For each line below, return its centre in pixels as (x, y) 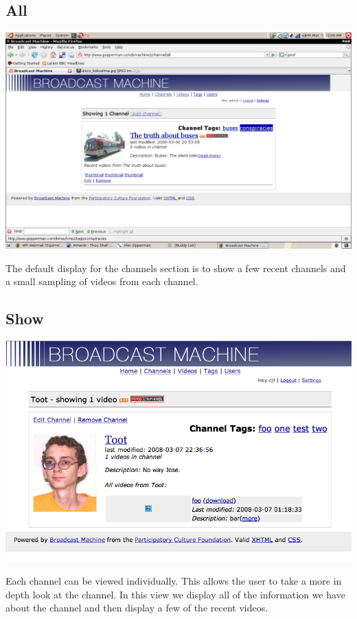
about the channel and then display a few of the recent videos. (137, 608)
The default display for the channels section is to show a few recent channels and (176, 268)
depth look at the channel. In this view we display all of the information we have (175, 594)
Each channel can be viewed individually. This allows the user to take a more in (174, 581)
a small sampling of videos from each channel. (102, 281)
